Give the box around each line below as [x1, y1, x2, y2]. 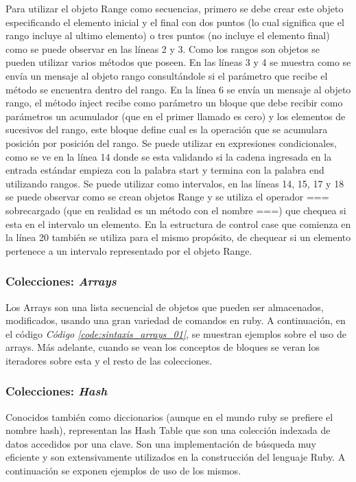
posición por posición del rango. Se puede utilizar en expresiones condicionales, [5, 135, 337, 150]
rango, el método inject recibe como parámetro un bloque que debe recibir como [5, 95, 343, 110]
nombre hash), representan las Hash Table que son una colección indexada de [5, 423, 331, 437]
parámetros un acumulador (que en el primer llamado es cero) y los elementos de [5, 108, 346, 123]
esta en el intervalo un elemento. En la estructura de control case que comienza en [5, 216, 351, 231]
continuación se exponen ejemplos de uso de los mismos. [5, 463, 241, 478]
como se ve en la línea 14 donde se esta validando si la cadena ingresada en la [5, 149, 332, 163]
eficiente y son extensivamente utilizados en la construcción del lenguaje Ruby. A [5, 450, 346, 464]
